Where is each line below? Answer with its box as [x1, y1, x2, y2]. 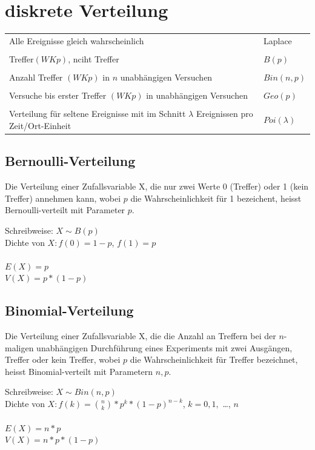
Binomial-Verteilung [5, 301, 134, 320]
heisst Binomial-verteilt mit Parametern [5, 365, 153, 377]
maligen [5, 341, 34, 354]
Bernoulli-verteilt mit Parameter [5, 203, 125, 216]
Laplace [263, 34, 292, 47]
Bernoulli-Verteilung [5, 151, 136, 170]
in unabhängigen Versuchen [146, 89, 248, 102]
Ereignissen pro [196, 107, 253, 120]
